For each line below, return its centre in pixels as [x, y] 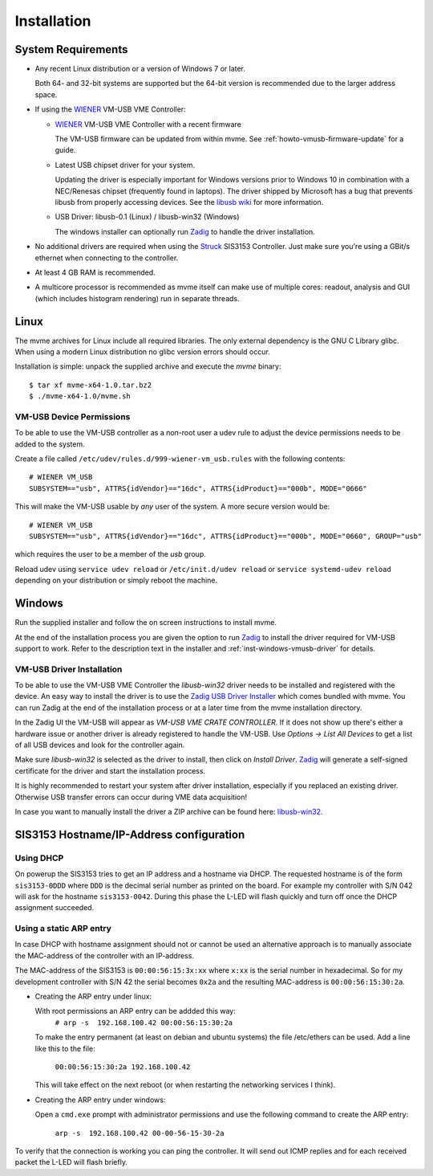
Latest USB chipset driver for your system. [125, 165]
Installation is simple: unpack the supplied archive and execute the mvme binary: [148, 366]
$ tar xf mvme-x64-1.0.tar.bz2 [91, 385]
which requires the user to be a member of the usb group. [110, 554]
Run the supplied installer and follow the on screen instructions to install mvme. [146, 623]
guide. [65, 150]
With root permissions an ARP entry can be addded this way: [136, 1011]
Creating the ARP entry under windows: [100, 1100]
